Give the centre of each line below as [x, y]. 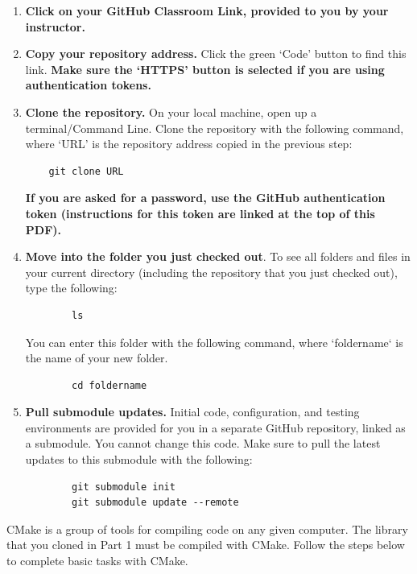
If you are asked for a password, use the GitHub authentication [205, 198]
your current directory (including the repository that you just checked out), [211, 272]
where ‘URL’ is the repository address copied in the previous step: [189, 144]
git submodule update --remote [155, 503]
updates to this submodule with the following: [139, 459]
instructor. [55, 26]
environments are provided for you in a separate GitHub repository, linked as [215, 427]
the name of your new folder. [97, 358]
